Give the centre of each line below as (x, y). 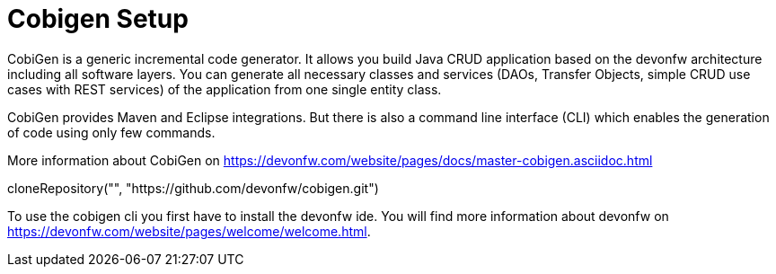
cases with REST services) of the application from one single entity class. (225, 89)
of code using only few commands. (111, 132)
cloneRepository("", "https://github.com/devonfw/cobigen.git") (193, 188)
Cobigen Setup (98, 19)
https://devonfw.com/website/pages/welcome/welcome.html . (189, 231)
